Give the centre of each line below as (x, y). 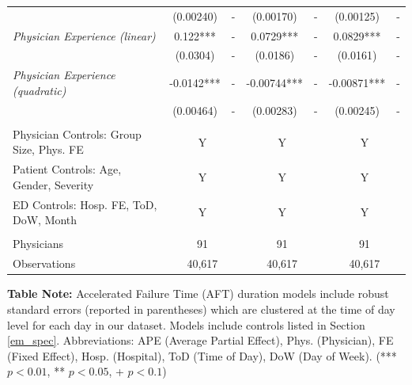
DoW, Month (45, 220)
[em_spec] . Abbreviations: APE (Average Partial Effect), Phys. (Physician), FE (200, 340)
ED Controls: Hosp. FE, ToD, (85, 204)
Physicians (38, 244)
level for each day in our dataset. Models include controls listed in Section (186, 324)
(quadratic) (40, 90)
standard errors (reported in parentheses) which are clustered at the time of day (201, 309)
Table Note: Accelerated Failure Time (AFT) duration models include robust (198, 294)
